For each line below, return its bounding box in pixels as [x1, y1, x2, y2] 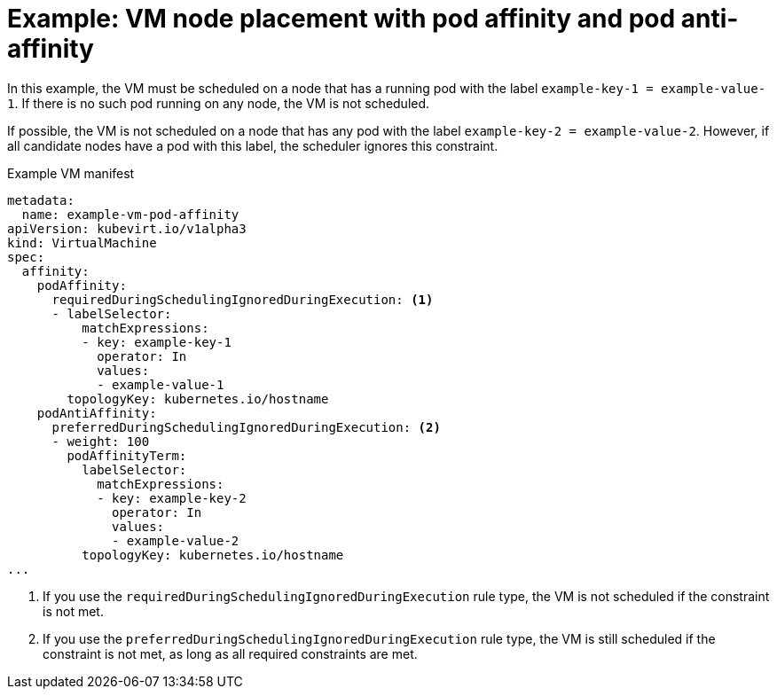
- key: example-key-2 [97, 490, 247, 505]
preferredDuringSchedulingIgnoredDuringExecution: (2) [51, 419, 441, 434]
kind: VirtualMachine [7, 235, 157, 250]
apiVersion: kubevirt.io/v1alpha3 [7, 221, 247, 236]
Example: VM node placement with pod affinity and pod [7, 4, 676, 34]
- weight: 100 [51, 434, 150, 449]
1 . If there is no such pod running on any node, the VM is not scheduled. [7, 95, 430, 111]
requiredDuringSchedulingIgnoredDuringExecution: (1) [51, 292, 434, 307]
